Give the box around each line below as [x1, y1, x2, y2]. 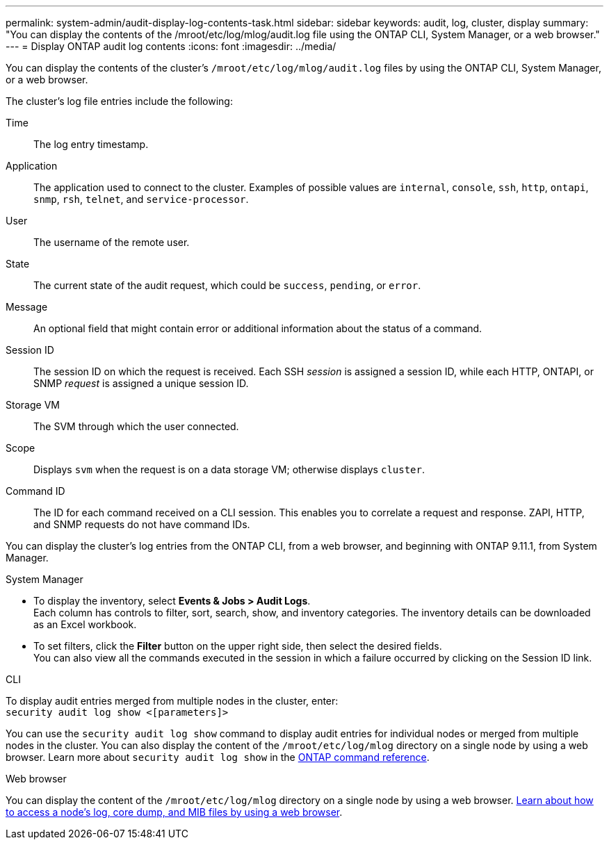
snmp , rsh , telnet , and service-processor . [33, 193, 249, 205]
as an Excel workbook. [33, 618, 137, 630]
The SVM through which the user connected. [33, 420, 239, 432]
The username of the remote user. [33, 236, 190, 248]
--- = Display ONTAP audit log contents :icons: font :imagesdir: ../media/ [6, 40, 336, 52]
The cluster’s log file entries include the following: [6, 95, 233, 107]
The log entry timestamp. [33, 138, 149, 150]
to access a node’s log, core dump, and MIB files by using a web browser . [6, 806, 343, 818]
